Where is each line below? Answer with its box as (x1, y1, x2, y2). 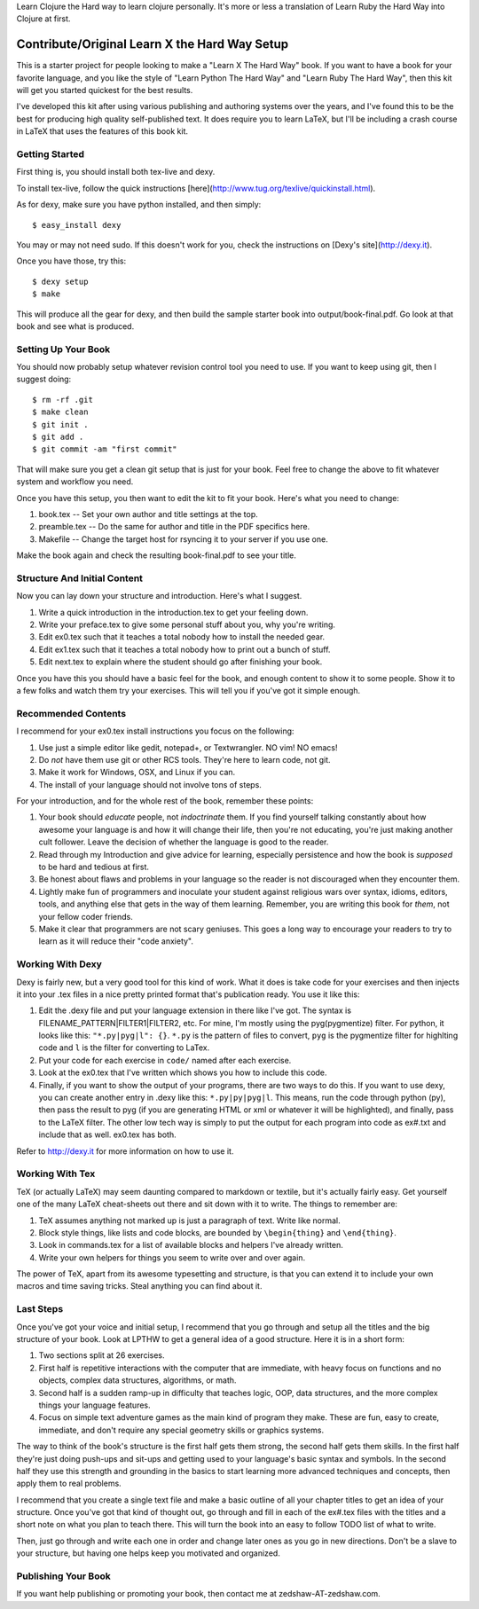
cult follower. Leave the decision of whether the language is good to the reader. (38, 836, 329, 847)
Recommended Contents (16, 707, 127, 719)
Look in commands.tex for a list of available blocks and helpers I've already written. (38, 1240, 343, 1251)
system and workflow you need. (16, 476, 134, 487)
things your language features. (38, 1400, 151, 1410)
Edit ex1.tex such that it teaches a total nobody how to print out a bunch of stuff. (38, 644, 331, 655)
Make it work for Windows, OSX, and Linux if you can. (38, 767, 236, 778)
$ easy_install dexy (32, 220, 122, 230)
